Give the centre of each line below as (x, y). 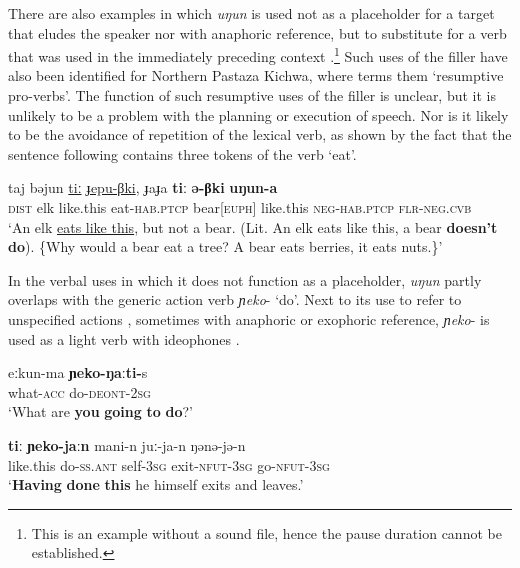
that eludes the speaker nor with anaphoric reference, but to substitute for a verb (257, 32)
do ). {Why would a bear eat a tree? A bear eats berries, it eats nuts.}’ (225, 246)
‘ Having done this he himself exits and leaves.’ (156, 484)
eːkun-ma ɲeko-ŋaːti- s (78, 372)
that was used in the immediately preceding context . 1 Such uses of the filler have (258, 54)
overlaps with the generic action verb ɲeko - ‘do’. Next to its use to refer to (235, 299)
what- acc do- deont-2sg (79, 391)
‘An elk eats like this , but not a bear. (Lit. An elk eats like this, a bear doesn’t (253, 226)
